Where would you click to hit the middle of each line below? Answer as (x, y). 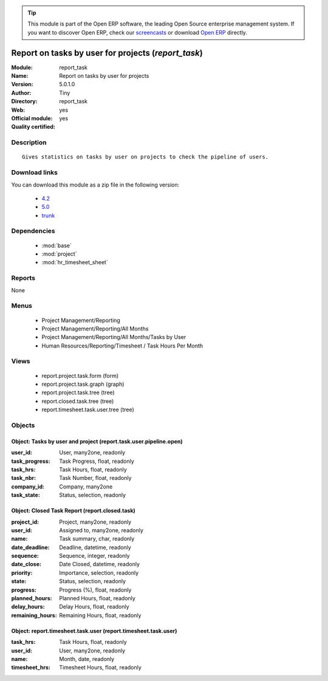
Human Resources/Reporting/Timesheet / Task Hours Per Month (122, 346)
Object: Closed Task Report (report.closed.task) (73, 511)
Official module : (32, 118)
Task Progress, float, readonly (97, 461)
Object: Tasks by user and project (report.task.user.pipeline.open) (97, 441)
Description (29, 143)
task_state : (26, 495)
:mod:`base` (57, 245)
